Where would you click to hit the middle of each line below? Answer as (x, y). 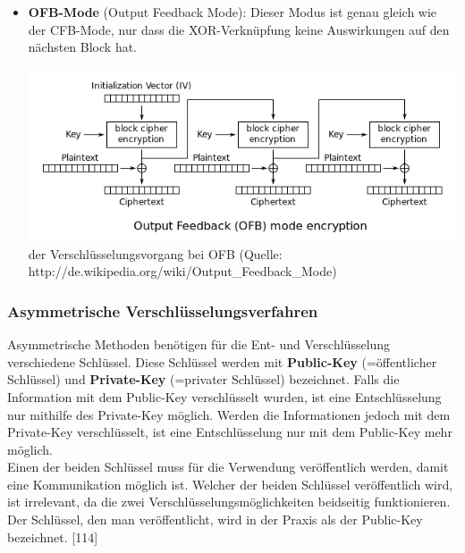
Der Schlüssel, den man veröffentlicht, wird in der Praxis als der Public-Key (215, 519)
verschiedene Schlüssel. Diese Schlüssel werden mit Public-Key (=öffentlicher (222, 361)
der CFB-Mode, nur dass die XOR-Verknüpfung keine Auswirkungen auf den (239, 29)
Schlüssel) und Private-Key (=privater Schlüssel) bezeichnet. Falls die (203, 379)
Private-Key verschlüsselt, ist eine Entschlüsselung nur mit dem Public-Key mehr (230, 432)
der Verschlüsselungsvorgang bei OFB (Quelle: (155, 253)
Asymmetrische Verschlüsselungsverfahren (163, 310)
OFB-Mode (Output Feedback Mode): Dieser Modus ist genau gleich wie (232, 12)
